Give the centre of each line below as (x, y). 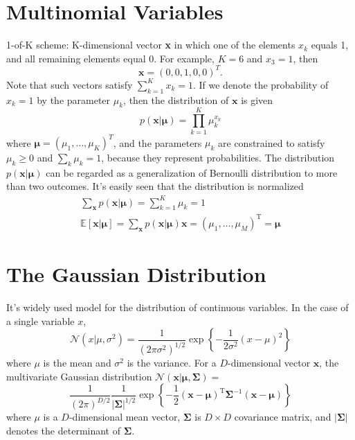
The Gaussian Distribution (136, 274)
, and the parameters (157, 142)
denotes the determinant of (64, 430)
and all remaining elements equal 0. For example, (110, 58)
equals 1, (330, 45)
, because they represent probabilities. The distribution (218, 158)
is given (257, 99)
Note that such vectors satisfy (70, 84)
